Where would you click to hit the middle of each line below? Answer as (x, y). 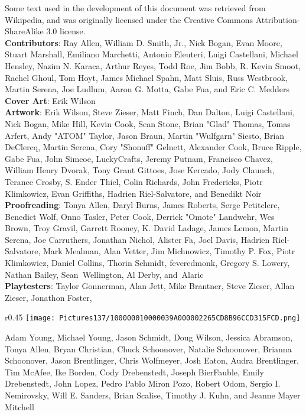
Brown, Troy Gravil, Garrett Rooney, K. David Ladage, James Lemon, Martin (147, 228)
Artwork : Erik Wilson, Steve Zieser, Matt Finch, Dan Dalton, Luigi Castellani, (150, 112)
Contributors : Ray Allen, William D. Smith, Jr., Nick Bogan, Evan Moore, (144, 42)
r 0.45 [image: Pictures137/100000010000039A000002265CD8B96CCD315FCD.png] (153, 317)
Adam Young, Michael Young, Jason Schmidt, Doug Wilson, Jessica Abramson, (149, 337)
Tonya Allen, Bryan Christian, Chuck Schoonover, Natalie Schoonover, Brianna (148, 348)
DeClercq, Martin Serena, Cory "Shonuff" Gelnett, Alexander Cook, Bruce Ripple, (153, 147)
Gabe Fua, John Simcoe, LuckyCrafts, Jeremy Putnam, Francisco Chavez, (139, 158)
